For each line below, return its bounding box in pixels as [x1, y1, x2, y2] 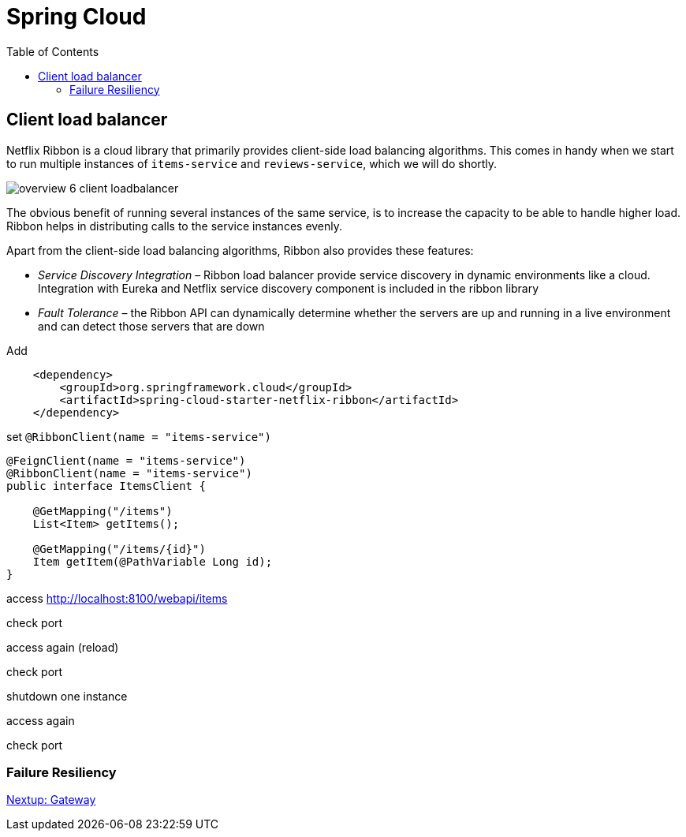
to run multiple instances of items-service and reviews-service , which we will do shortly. [6, 156, 498, 170]
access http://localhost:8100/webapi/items [6, 591, 228, 605]
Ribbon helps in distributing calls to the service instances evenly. [6, 219, 343, 233]
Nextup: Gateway [6, 793, 96, 807]
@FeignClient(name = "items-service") [6, 454, 246, 467]
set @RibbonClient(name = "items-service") [6, 429, 271, 443]
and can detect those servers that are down [38, 319, 265, 333]
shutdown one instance [6, 689, 128, 703]
